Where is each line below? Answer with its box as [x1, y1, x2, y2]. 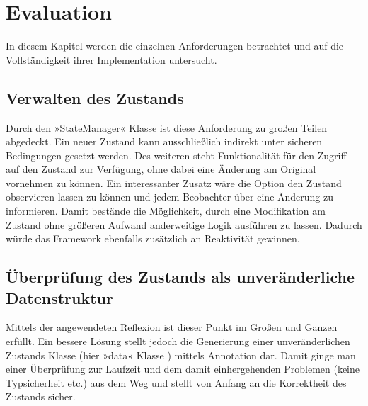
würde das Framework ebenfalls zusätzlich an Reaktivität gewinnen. [6, 231, 300, 246]
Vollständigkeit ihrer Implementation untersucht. [6, 52, 217, 67]
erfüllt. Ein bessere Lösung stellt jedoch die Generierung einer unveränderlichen [6, 334, 350, 349]
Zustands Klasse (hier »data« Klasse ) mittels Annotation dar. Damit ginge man [6, 347, 356, 362]
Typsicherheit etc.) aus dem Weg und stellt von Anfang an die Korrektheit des [6, 375, 347, 390]
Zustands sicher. [6, 389, 76, 404]
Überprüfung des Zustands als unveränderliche [6, 266, 355, 288]
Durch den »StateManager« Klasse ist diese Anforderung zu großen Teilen [6, 120, 328, 135]
